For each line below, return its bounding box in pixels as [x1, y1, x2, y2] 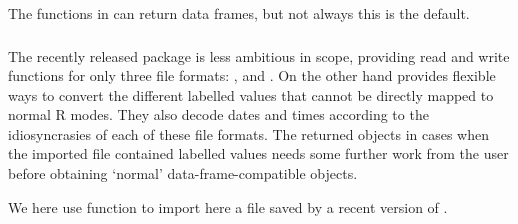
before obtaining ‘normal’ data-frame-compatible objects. [8, 163, 358, 184]
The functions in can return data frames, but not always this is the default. [8, 3, 470, 23]
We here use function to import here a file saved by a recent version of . [8, 196, 448, 217]
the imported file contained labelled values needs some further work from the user [8, 143, 509, 164]
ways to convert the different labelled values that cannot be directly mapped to [8, 84, 494, 105]
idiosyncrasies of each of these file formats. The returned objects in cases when [8, 123, 489, 144]
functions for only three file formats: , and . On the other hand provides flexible [8, 65, 496, 86]
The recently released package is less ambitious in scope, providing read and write [8, 45, 510, 66]
